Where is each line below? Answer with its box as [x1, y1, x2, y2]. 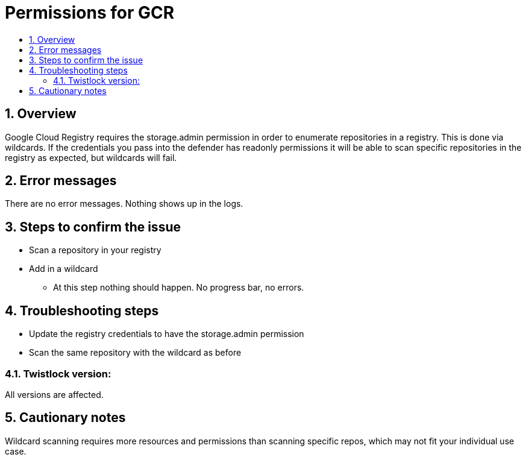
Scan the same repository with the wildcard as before [29, 347, 242, 358]
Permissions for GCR [5, 2, 175, 23]
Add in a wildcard [29, 263, 98, 274]
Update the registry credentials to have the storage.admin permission [29, 329, 304, 339]
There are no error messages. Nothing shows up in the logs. [5, 198, 243, 209]
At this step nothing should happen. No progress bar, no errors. [53, 282, 304, 293]
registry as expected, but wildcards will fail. [5, 152, 177, 163]
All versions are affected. [5, 389, 104, 400]
